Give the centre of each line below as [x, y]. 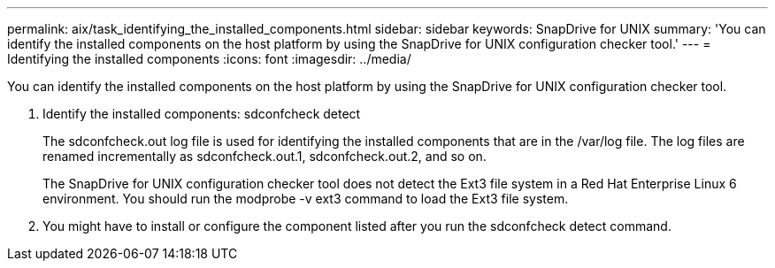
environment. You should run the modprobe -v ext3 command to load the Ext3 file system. [306, 199]
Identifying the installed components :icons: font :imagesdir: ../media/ [209, 59]
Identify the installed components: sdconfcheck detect [202, 114]
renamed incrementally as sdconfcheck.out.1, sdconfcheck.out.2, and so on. [265, 156]
